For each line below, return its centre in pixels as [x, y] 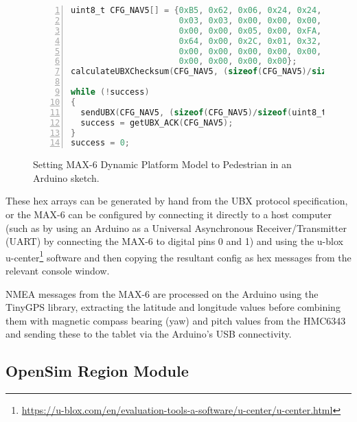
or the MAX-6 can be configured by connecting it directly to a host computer [169, 214]
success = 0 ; [100, 143]
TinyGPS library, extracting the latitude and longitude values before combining [173, 307]
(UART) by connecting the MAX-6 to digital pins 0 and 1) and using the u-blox [174, 241]
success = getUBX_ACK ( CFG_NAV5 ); [157, 122]
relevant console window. [58, 271]
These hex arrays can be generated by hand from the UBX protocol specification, [177, 201]
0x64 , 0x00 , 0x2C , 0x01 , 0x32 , [250, 41]
